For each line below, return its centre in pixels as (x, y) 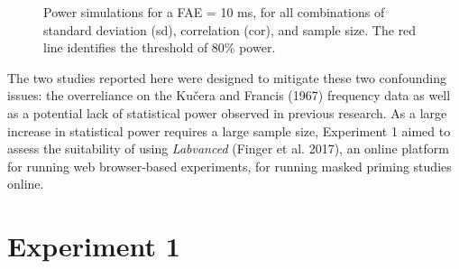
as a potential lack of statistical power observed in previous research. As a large (227, 112)
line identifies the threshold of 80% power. (160, 47)
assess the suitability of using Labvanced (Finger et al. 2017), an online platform (228, 148)
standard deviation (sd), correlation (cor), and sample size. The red (230, 29)
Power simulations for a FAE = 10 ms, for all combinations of (214, 12)
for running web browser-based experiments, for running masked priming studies (229, 166)
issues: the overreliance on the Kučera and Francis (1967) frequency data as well (229, 95)
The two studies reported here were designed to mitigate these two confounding (227, 77)
